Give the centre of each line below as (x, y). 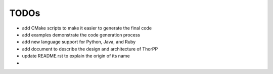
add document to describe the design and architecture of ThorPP (90, 49)
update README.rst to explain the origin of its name (76, 56)
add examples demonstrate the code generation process (81, 34)
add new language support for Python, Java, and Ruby (79, 42)
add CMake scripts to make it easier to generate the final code (87, 28)
